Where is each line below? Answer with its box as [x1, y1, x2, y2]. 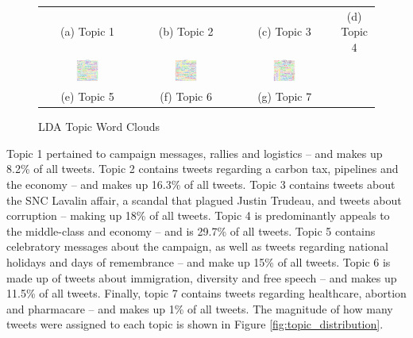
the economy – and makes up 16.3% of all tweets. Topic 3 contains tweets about [6, 176, 396, 193]
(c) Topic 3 [257, 23, 311, 40]
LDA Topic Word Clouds [38, 118, 160, 135]
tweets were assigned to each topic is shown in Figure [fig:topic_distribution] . [6, 316, 384, 332]
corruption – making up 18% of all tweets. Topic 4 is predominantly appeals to [6, 207, 390, 224]
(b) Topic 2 [158, 23, 214, 40]
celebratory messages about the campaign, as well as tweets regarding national [6, 238, 388, 255]
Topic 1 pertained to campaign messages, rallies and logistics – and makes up [6, 144, 383, 161]
